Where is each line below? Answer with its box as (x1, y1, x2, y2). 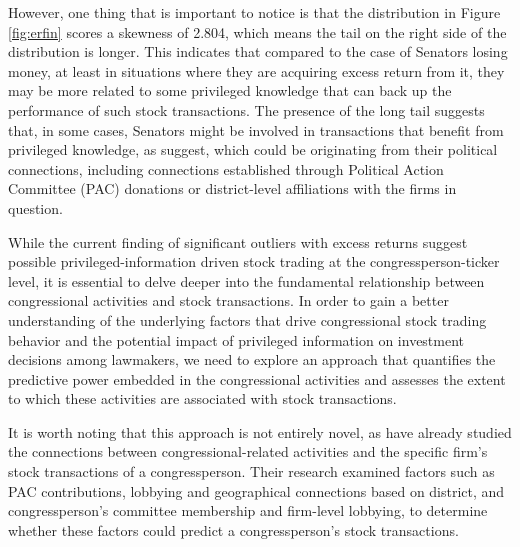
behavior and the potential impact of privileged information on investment (8, 329, 465, 350)
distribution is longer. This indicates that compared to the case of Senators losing (8, 41, 508, 62)
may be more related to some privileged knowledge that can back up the (8, 80, 452, 101)
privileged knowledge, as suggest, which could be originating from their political (8, 139, 498, 160)
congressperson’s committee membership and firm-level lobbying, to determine (8, 500, 488, 521)
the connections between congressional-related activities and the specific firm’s (8, 441, 488, 462)
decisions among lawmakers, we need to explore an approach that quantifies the (8, 349, 496, 370)
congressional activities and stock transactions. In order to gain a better (8, 290, 449, 311)
